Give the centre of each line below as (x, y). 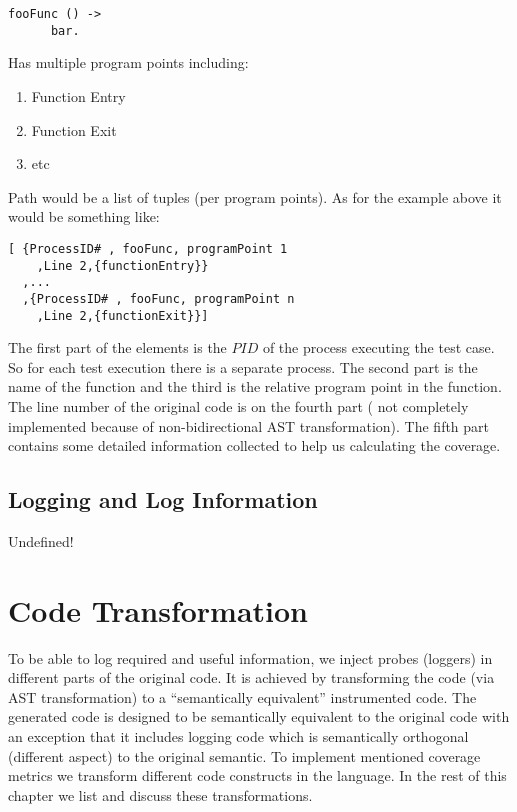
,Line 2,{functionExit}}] (122, 315)
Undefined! (41, 540)
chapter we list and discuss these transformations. (160, 794)
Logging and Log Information (163, 499)
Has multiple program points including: (128, 62)
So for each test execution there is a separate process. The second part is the (243, 366)
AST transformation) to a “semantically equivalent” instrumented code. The (242, 696)
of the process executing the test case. (378, 347)
